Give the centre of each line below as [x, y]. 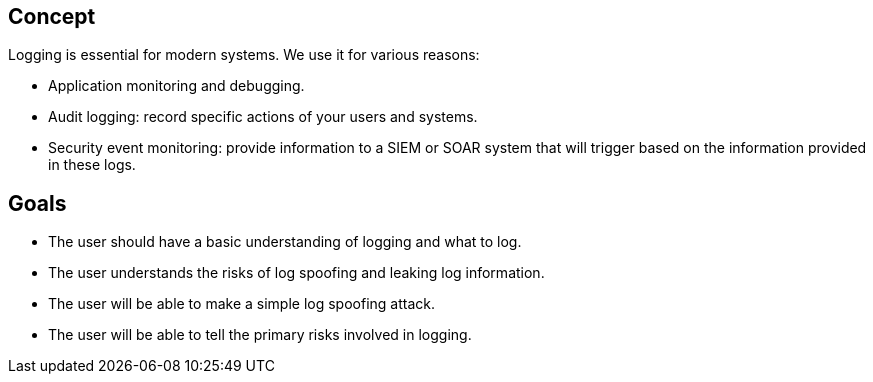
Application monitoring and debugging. [176, 86]
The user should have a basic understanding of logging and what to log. [285, 242]
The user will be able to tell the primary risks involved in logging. [260, 335]
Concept [52, 16]
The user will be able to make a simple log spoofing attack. [241, 304]
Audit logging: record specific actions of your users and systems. [263, 117]
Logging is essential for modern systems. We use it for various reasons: [244, 55]
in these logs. [92, 165]
